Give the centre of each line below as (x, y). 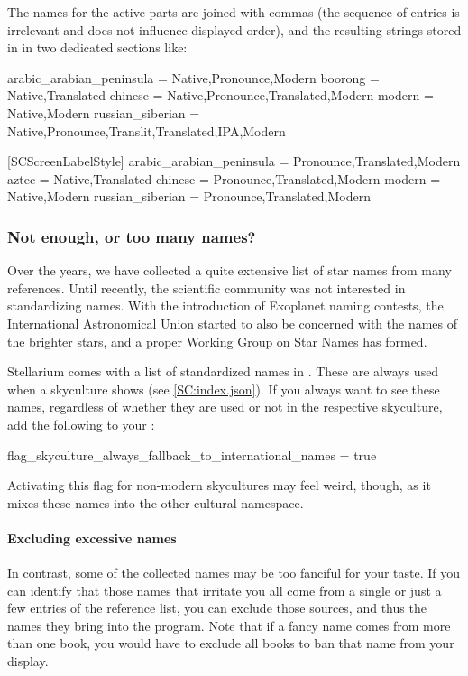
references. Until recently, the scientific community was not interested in (206, 287)
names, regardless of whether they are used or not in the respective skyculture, (225, 407)
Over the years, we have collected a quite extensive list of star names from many (229, 270)
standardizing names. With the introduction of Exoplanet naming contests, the (225, 306)
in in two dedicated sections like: (97, 47)
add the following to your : (81, 424)
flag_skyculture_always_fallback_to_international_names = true (192, 454)
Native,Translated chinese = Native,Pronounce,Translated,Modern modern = (220, 95)
